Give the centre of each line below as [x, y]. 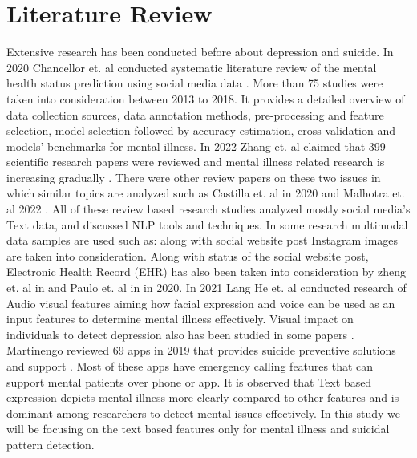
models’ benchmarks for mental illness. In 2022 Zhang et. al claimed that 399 [196, 146]
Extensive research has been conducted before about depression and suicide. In [200, 52]
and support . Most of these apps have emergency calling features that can [190, 366]
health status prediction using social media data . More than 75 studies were [195, 83]
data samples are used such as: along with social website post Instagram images [202, 240]
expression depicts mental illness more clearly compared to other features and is [203, 397]
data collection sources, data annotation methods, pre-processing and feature [195, 114]
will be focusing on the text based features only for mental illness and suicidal [198, 429]
